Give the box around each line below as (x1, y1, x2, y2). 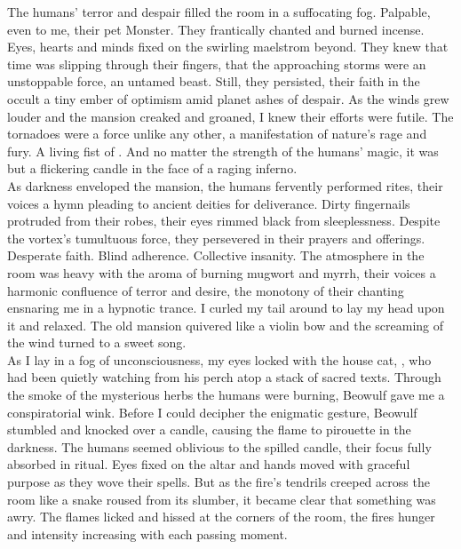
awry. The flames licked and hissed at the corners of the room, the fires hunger (7, 507, 435, 526)
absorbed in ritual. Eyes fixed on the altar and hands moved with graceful (7, 455, 410, 473)
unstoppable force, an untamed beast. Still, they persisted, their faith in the (7, 72, 420, 91)
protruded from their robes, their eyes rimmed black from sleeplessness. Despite (7, 211, 441, 230)
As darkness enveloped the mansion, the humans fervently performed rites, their (7, 176, 443, 195)
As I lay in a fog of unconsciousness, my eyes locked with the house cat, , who (7, 350, 432, 369)
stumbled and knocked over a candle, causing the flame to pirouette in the (7, 420, 411, 439)
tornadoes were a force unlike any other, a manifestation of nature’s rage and (7, 124, 427, 143)
